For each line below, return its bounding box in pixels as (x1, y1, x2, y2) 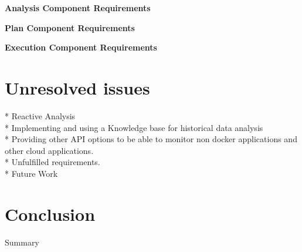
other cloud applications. (5, 144, 94, 156)
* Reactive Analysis (5, 109, 76, 122)
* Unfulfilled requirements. (5, 156, 100, 168)
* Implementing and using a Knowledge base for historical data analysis (5, 121, 263, 133)
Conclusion (5, 201, 96, 226)
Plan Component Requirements (5, 21, 135, 33)
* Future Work (5, 167, 58, 179)
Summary (5, 236, 39, 248)
